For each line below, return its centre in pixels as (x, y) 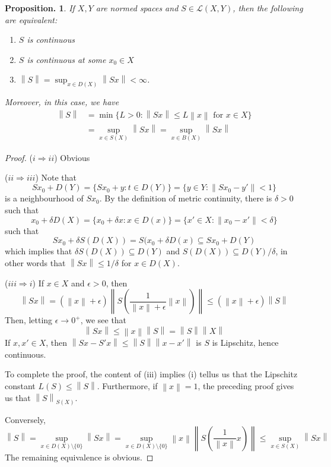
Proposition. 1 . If (40, 8)
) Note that (56, 177)
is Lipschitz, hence (245, 343)
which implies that (39, 251)
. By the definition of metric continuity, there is (186, 198)
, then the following (268, 8)
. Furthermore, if (127, 386)
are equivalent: (31, 19)
